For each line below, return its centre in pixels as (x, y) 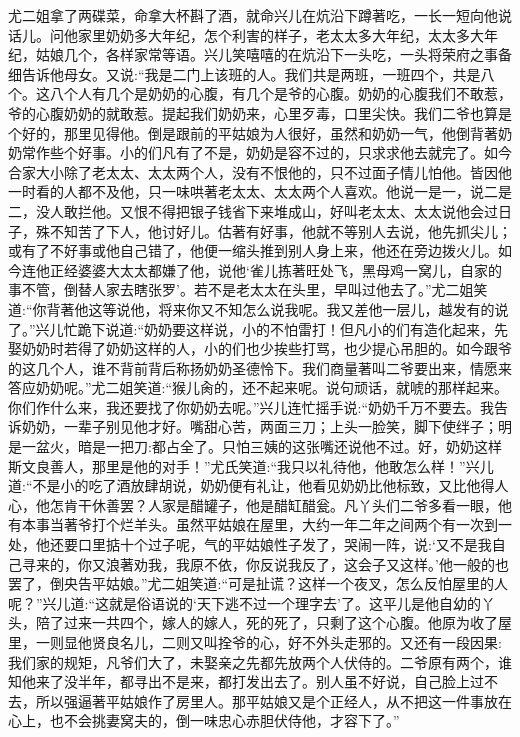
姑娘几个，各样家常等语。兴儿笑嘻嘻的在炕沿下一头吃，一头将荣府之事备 (273, 54)
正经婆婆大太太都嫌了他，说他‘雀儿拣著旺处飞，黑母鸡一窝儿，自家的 (275, 269)
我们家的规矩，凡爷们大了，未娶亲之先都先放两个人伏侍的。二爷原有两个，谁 (260, 661)
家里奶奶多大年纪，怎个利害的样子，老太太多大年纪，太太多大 (280, 34)
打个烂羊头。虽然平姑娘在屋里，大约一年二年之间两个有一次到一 (301, 524)
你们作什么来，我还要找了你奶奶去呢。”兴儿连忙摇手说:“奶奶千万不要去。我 (251, 406)
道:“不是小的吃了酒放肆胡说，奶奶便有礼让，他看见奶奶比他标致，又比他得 (251, 485)
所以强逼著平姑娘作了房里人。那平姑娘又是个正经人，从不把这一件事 (259, 700)
